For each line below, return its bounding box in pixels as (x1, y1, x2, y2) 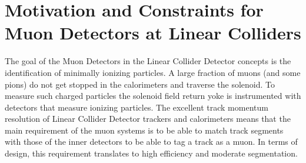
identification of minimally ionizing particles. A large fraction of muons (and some (5, 66, 301, 78)
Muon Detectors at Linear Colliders (5, 21, 301, 45)
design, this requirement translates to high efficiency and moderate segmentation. (5, 147, 298, 159)
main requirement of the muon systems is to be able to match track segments (5, 124, 284, 136)
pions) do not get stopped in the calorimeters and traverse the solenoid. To (5, 78, 275, 90)
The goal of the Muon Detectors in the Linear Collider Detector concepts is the (5, 55, 291, 67)
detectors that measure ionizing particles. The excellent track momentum (5, 101, 268, 113)
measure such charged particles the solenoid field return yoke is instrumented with (5, 89, 301, 102)
